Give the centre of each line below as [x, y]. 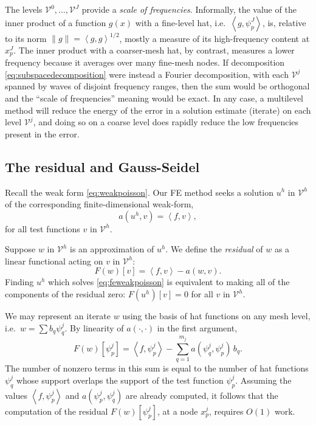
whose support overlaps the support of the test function [120, 380]
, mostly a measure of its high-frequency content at [215, 38]
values [16, 395]
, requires [226, 411]
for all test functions [43, 228]
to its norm [26, 38]
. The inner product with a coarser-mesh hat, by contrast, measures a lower [154, 50]
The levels [24, 9]
